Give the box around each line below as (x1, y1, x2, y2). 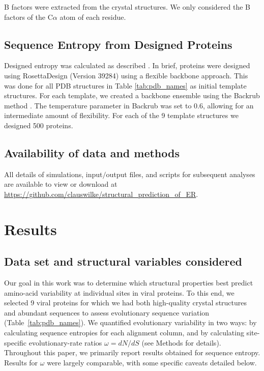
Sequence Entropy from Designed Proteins (4, 36, 232, 52)
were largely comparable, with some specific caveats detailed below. (47, 357, 257, 367)
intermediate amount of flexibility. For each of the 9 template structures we (4, 110, 239, 121)
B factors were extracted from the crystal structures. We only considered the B (4, 2, 251, 12)
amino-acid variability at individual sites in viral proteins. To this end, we (4, 287, 234, 298)
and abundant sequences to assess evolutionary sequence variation (4, 307, 210, 318)
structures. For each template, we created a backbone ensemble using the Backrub (4, 90, 260, 101)
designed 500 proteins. (4, 120, 73, 130)
